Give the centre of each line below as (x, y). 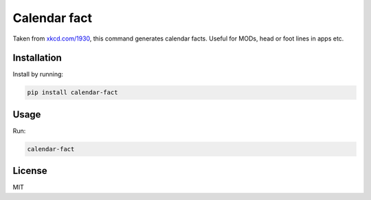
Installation (37, 58)
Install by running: (38, 74)
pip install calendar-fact (72, 92)
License (30, 171)
